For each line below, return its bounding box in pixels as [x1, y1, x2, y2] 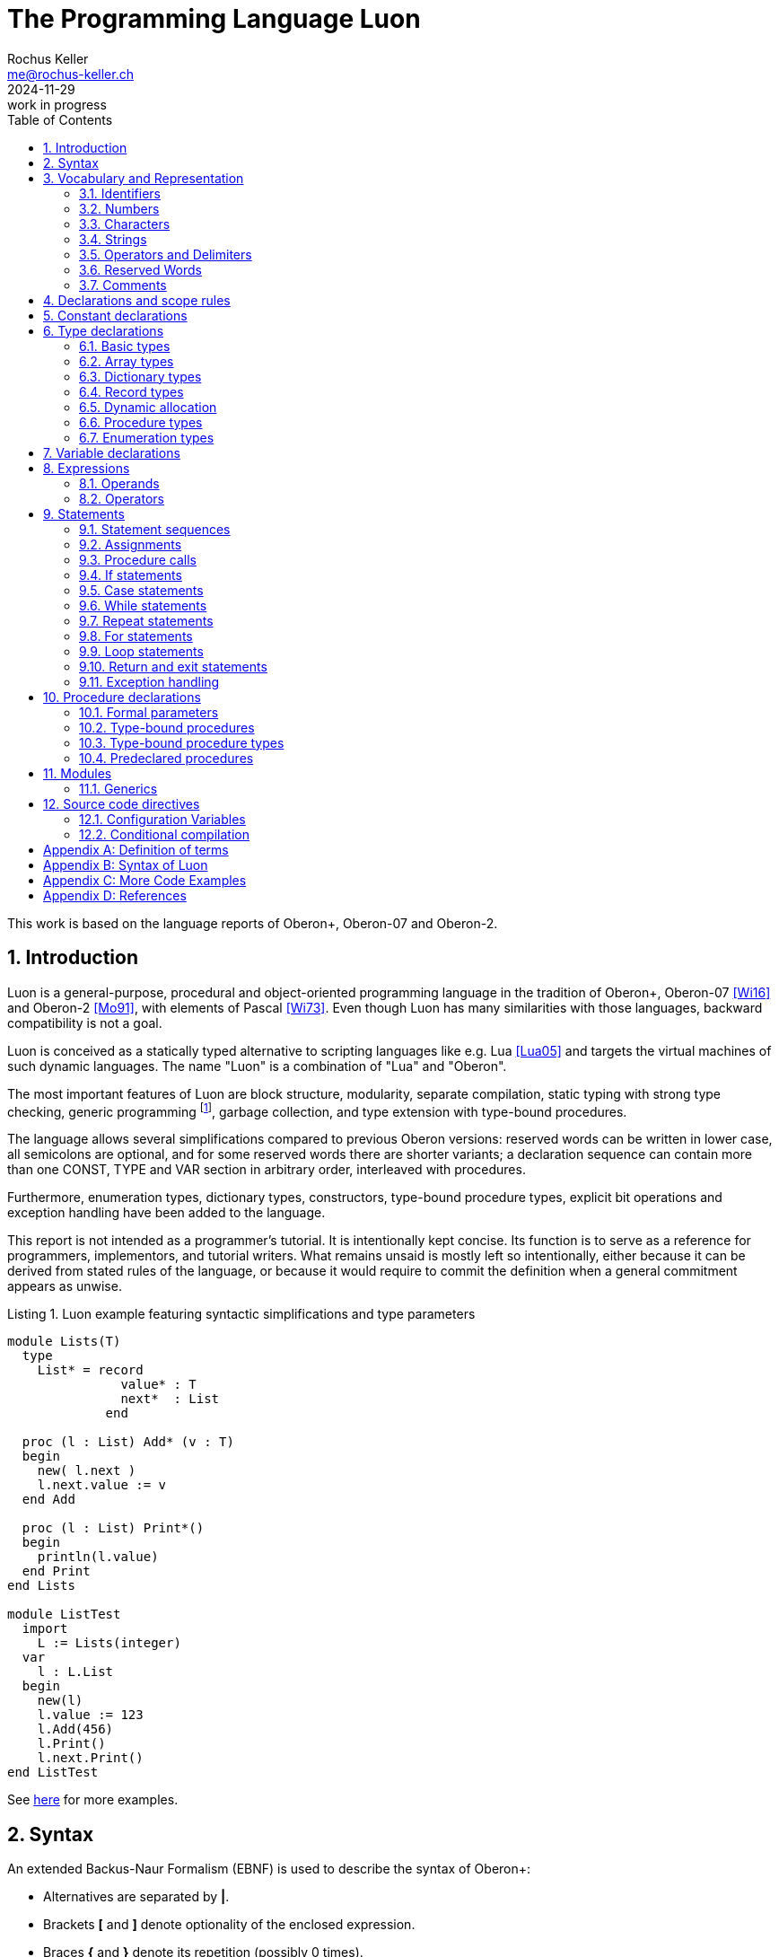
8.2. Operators [79, 490, 164, 506]
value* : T [120, 1377, 197, 1392]
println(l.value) [37, 1549, 159, 1565]
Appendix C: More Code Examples [43, 872, 247, 888]
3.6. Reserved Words [79, 261, 202, 277]
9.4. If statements [79, 566, 182, 583]
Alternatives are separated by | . [43, 1889, 230, 1905]
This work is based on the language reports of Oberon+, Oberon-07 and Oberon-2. [7, 915, 498, 931]
